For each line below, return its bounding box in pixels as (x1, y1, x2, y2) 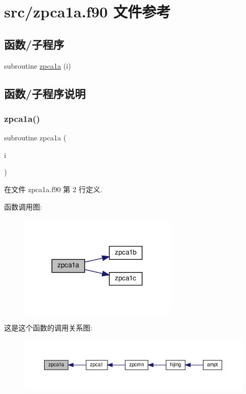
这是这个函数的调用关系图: (4, 322, 92, 333)
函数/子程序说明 (4, 85, 86, 101)
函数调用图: (4, 201, 42, 212)
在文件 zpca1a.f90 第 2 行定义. (4, 183, 102, 194)
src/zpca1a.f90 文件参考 (4, 1, 171, 22)
